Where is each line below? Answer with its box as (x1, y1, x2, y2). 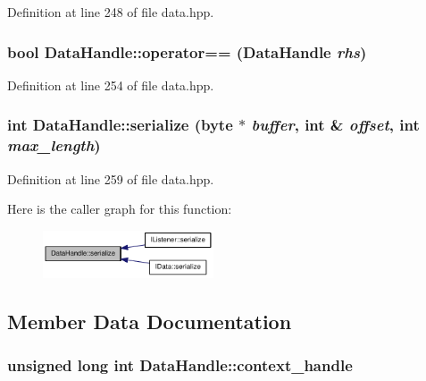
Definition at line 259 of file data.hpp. (7, 169, 214, 188)
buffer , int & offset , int (251, 114, 420, 136)
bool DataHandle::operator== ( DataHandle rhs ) (7, 40, 367, 63)
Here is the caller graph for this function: (7, 199, 232, 218)
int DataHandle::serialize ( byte (7, 114, 233, 136)
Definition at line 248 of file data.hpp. (7, 3, 214, 21)
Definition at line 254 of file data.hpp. (7, 75, 214, 94)
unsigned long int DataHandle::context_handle (7, 354, 353, 377)
